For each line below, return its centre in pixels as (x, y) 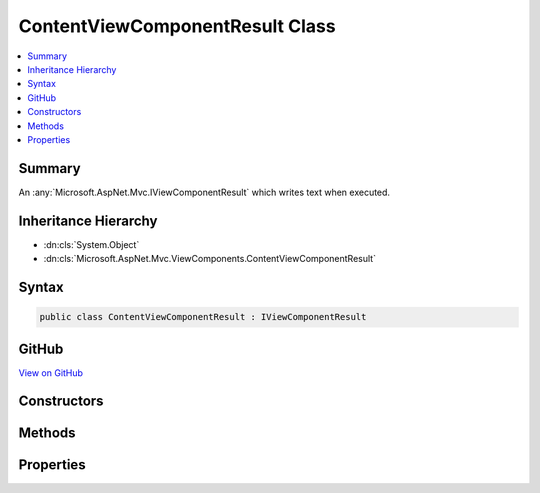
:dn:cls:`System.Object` (91, 244)
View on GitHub (51, 372)
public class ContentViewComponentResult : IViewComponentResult (203, 317)
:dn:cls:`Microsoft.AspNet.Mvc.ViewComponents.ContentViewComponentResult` (210, 259)
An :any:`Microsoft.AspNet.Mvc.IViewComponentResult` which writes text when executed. (204, 192)
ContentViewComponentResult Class (177, 26)
